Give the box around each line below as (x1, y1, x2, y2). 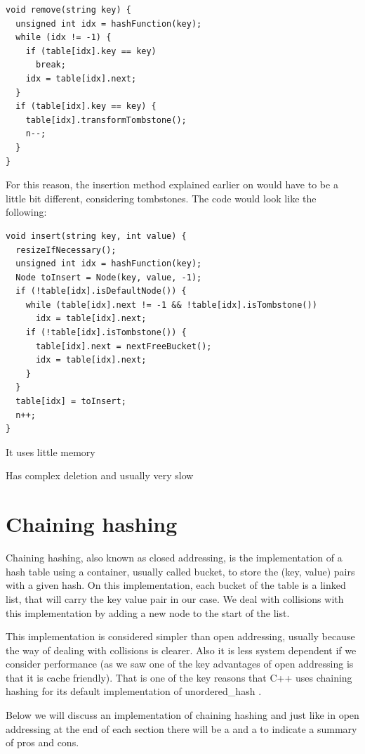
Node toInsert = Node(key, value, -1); (15, 272, 202, 282)
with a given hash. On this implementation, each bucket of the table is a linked (6, 578, 346, 592)
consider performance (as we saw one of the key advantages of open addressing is (6, 656, 354, 671)
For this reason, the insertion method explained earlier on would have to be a (6, 177, 338, 192)
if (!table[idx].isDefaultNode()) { (15, 286, 187, 297)
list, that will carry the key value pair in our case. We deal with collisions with (6, 591, 344, 606)
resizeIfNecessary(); (15, 245, 117, 255)
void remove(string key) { (6, 5, 131, 15)
